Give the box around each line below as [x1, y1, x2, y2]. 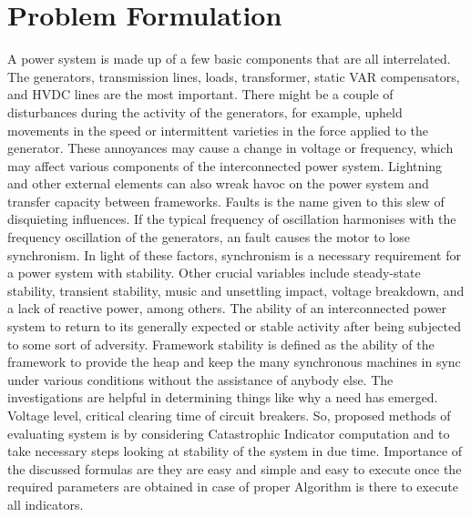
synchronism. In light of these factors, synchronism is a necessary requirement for [7, 245, 461, 264]
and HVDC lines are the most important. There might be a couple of [7, 85, 394, 104]
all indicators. [7, 494, 84, 513]
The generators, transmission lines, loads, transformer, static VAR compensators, [7, 66, 460, 86]
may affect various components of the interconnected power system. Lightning [7, 156, 442, 175]
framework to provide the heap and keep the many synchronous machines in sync [7, 352, 461, 371]
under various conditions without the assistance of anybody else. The [7, 370, 394, 389]
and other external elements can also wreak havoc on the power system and [7, 174, 429, 193]
